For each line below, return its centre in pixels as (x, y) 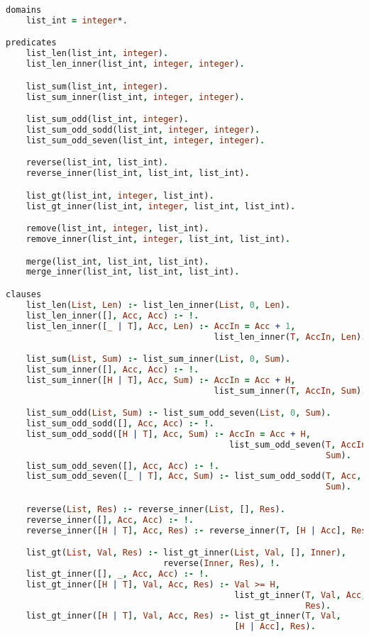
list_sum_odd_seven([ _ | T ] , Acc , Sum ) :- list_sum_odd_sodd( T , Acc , (194, 476)
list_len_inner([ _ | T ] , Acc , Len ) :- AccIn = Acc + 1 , (161, 326)
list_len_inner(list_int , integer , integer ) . (135, 64)
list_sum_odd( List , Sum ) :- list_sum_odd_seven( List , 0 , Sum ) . (178, 413)
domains (24, 10)
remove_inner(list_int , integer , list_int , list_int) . (158, 239)
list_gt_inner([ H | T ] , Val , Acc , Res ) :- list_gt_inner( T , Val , (183, 616)
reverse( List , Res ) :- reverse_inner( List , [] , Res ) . (155, 509)
